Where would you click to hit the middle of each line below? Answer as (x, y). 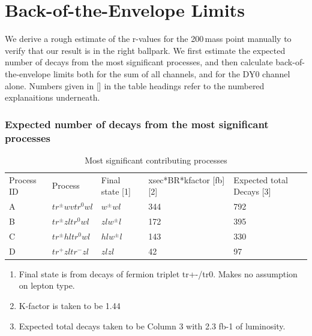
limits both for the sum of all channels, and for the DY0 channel (172, 73)
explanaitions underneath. (52, 97)
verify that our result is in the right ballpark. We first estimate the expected (145, 50)
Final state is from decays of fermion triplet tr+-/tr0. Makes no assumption (158, 273)
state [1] (116, 191)
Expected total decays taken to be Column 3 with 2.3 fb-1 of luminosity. (152, 326)
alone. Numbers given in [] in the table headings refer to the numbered (135, 85)
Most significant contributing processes (156, 160)
